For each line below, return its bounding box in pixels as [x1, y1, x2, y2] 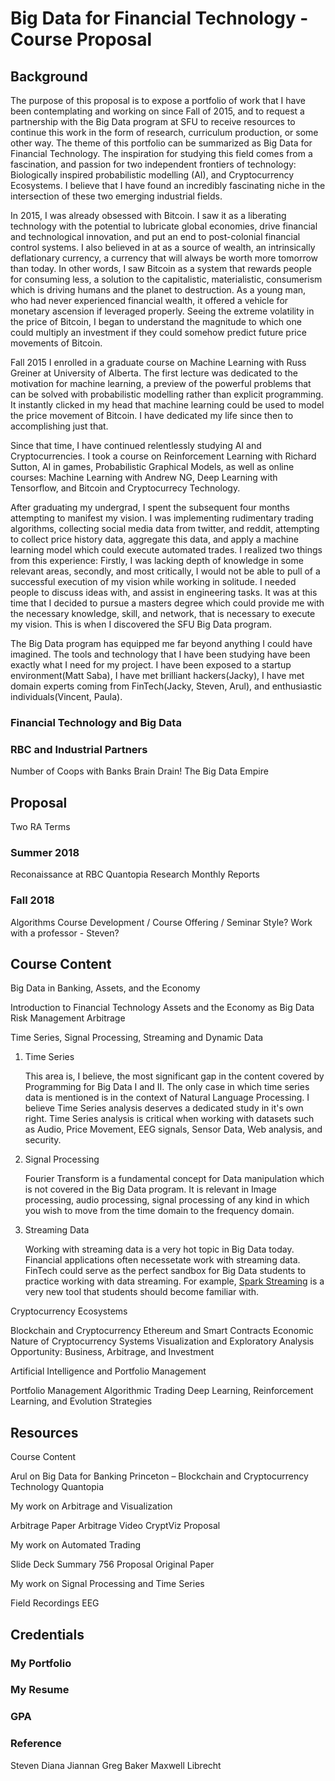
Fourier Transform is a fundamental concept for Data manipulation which [24, 1173, 325, 1185]
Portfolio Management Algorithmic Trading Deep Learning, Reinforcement [10, 1385, 314, 1397]
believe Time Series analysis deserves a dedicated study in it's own [24, 1102, 304, 1114]
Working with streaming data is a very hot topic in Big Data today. [24, 1243, 295, 1256]
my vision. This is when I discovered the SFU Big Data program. [10, 618, 273, 630]
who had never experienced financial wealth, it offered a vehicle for [10, 295, 289, 306]
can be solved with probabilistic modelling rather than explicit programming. [10, 388, 324, 400]
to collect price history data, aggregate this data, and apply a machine [10, 533, 299, 545]
